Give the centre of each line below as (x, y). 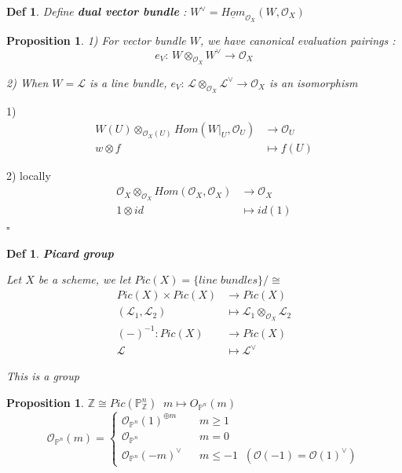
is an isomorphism (313, 82)
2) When (27, 82)
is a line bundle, (128, 82)
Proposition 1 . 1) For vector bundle (96, 40)
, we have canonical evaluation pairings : (298, 40)
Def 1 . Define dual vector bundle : (97, 11)
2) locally (29, 176)
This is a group (43, 376)
